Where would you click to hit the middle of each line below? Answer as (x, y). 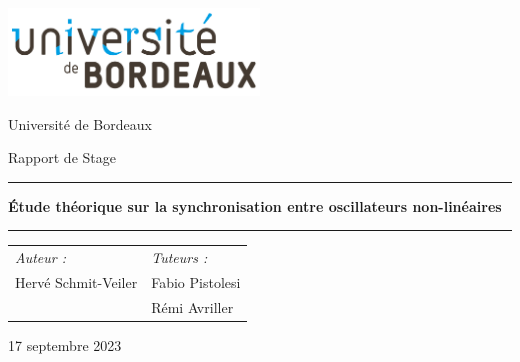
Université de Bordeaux (80, 123)
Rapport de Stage (62, 157)
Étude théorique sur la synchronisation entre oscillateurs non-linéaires (255, 205)
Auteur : (41, 257)
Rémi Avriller (192, 306)
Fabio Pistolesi (196, 282)
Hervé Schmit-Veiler (76, 282)
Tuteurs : (179, 257)
